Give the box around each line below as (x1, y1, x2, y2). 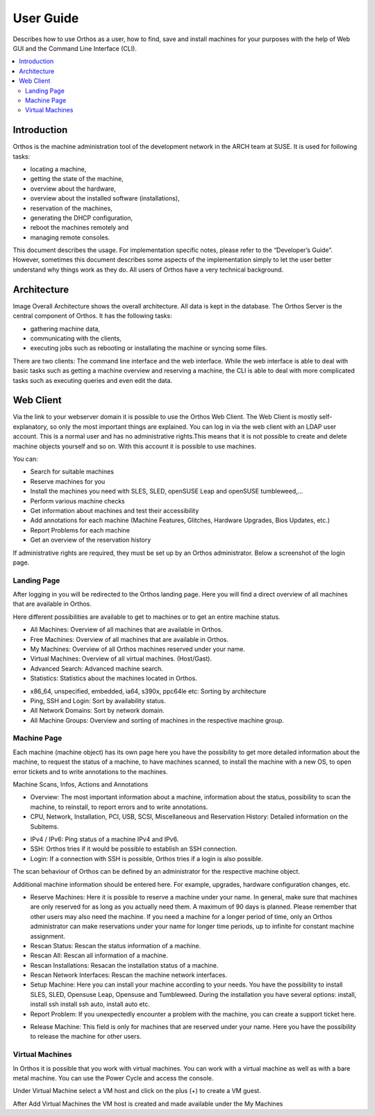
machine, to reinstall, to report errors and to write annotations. (30, 803, 208, 811)
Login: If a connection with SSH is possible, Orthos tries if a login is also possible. (30, 854, 263, 863)
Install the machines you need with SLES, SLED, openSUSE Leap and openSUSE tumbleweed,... (30, 487, 303, 496)
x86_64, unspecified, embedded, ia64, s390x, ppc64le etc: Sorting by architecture (30, 686, 267, 695)
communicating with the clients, (30, 334, 122, 343)
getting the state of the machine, (30, 175, 124, 183)
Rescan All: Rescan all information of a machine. (30, 951, 168, 960)
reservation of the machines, (30, 204, 112, 212)
